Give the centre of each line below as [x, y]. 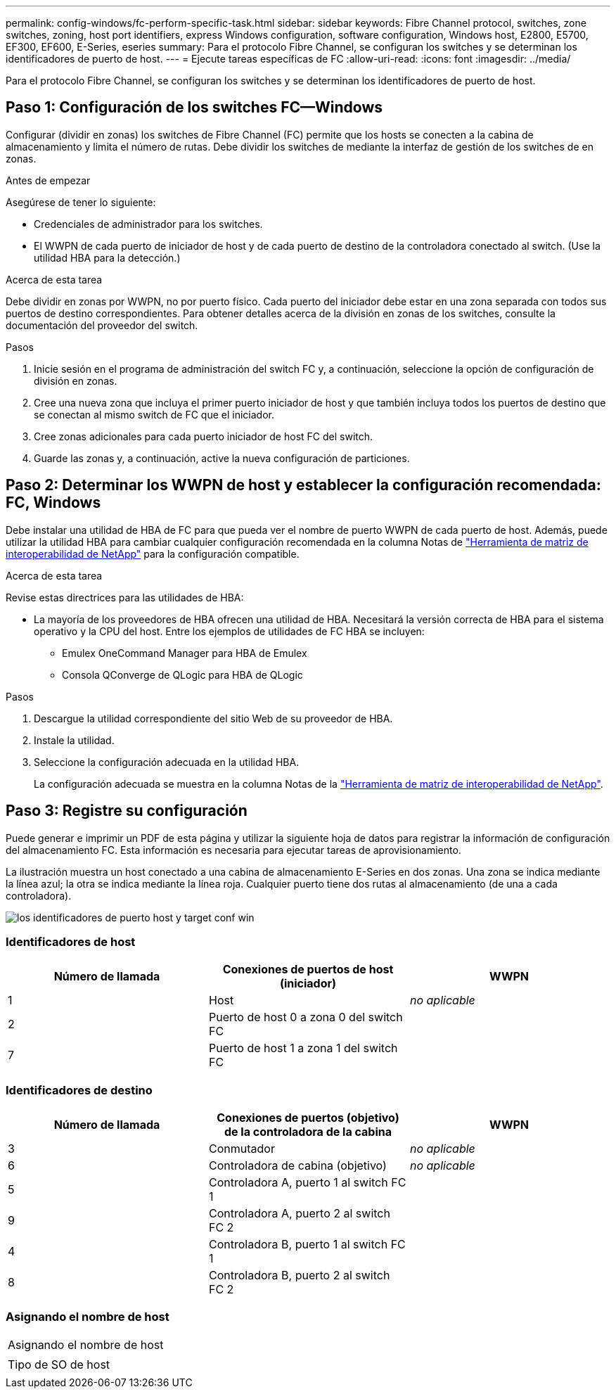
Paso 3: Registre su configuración [127, 811]
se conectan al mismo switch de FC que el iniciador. [154, 414]
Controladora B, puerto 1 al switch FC [307, 1245]
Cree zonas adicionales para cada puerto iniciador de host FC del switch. [204, 436]
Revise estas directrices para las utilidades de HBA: [125, 597]
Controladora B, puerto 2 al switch [299, 1275]
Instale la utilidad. [74, 740]
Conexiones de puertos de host [308, 970]
